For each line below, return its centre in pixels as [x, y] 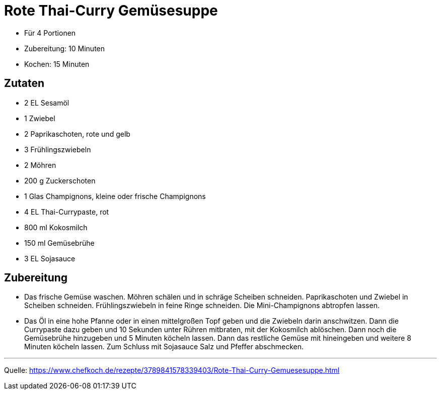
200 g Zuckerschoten [60, 180]
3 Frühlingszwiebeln [58, 149]
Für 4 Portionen [50, 33]
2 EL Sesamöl [47, 103]
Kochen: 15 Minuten [57, 64]
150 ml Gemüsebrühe [59, 243]
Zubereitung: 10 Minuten [65, 48]
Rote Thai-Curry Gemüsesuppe [111, 11]
